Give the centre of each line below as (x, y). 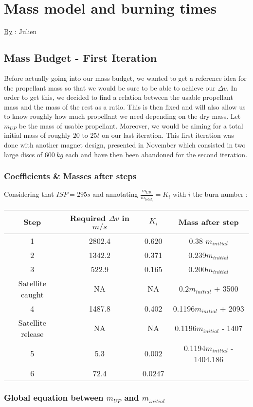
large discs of (23, 154)
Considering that (29, 194)
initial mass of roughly (37, 135)
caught (32, 294)
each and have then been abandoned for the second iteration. (156, 154)
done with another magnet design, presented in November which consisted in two (125, 145)
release (32, 333)
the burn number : (220, 194)
